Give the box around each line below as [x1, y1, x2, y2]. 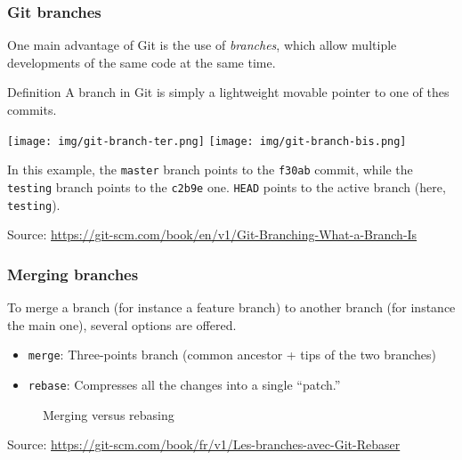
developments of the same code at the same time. [7, 52, 276, 71]
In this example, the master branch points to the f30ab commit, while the [7, 160, 413, 179]
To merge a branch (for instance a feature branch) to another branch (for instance [7, 298, 456, 317]
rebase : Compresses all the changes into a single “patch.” [28, 375, 341, 393]
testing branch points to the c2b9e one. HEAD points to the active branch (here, [7, 177, 446, 196]
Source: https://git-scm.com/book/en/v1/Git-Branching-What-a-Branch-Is [7, 225, 417, 244]
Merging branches [7, 262, 139, 285]
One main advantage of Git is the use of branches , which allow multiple [7, 36, 397, 54]
